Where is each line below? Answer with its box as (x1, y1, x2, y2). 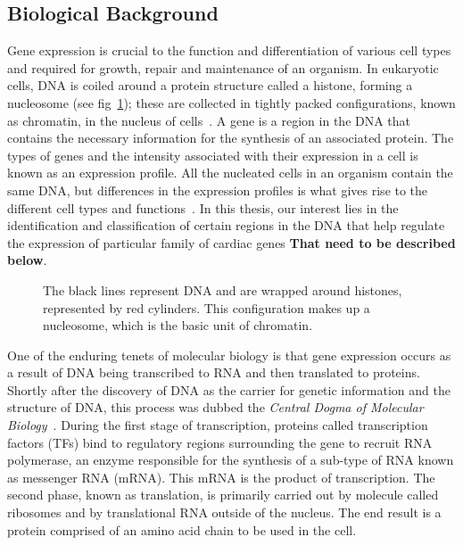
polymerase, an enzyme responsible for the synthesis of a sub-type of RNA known (7, 450, 454, 469)
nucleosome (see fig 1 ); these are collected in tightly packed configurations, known (7, 93, 456, 111)
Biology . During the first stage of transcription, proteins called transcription (7, 416, 428, 434)
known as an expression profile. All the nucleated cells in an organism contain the (7, 163, 453, 182)
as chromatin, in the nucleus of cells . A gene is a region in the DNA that (7, 111, 411, 129)
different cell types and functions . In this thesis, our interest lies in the (7, 198, 399, 217)
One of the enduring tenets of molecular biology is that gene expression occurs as (7, 345, 451, 364)
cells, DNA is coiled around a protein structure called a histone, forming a (7, 76, 413, 95)
